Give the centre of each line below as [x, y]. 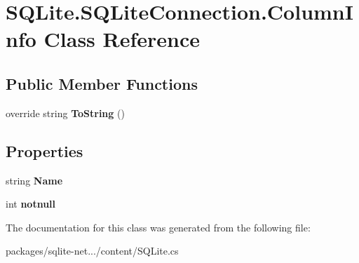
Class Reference [122, 39]
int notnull [31, 204]
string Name [34, 180]
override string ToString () [65, 113]
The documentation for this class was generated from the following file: [158, 227]
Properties [45, 150]
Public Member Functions [102, 83]
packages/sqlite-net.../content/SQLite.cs [92, 251]
